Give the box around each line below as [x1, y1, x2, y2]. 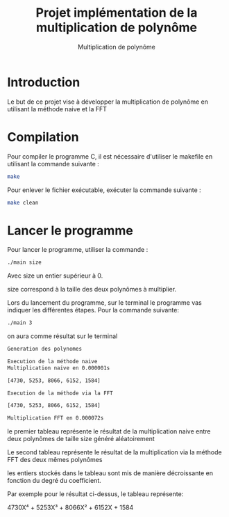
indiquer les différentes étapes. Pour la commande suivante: [7, 306, 179, 315]
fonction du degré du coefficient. [7, 477, 102, 485]
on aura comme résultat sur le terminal [7, 332, 118, 340]
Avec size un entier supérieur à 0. [7, 271, 103, 280]
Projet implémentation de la [35, 5, 198, 21]
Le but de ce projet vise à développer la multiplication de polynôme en [7, 97, 208, 106]
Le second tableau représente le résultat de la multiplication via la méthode [7, 448, 222, 456]
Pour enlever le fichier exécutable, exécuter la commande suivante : [7, 186, 201, 194]
